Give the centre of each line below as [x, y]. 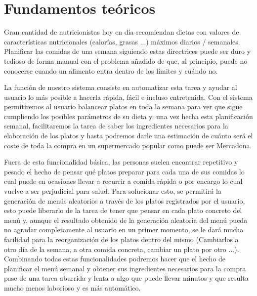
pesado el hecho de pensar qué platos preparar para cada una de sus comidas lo [124, 171]
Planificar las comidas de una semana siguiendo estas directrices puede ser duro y [128, 51]
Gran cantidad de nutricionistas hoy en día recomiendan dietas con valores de [122, 32]
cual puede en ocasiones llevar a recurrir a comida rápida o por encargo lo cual [123, 181]
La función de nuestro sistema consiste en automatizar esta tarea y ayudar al [121, 87]
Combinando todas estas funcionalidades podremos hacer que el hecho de [115, 259]
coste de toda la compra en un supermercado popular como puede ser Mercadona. [128, 145]
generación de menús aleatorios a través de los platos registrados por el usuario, [125, 200]
